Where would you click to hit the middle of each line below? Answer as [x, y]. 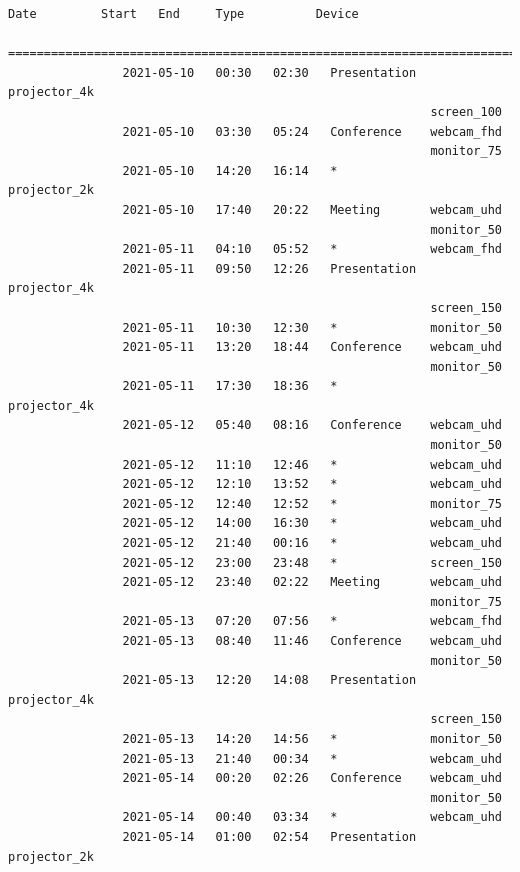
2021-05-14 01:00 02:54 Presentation [269, 836]
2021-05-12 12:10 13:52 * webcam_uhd [312, 484]
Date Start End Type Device [183, 14]
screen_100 [466, 111]
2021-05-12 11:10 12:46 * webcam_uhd [312, 464]
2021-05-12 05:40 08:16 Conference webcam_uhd [312, 425]
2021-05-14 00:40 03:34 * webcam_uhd [312, 817]
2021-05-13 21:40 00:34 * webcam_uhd [312, 758]
